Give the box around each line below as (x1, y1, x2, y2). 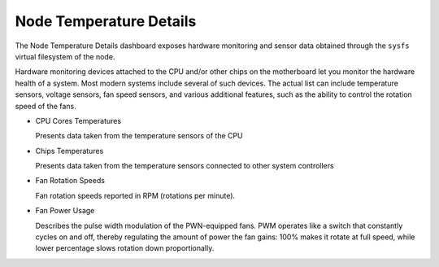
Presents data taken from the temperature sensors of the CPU (35, 131, 243, 141)
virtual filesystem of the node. (15, 51, 115, 61)
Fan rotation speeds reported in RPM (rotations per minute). (35, 190, 236, 200)
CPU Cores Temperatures (35, 116, 122, 125)
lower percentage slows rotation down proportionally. (35, 243, 215, 253)
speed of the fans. (15, 101, 76, 111)
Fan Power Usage (35, 206, 95, 216)
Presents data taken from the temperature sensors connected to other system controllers (35, 161, 334, 171)
